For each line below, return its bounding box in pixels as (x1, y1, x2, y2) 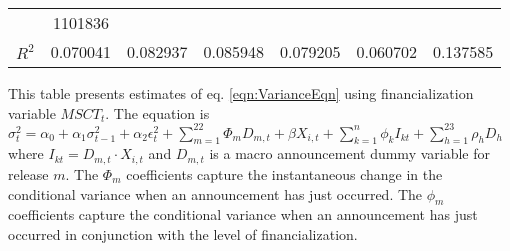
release (8, 163, 49, 184)
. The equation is (105, 102, 210, 123)
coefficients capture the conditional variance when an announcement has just (8, 204, 478, 225)
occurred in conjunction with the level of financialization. (8, 223, 358, 244)
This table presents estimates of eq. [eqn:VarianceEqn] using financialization (8, 83, 474, 103)
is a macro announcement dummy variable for (209, 143, 491, 164)
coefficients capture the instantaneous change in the (126, 163, 443, 184)
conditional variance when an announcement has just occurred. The (8, 183, 423, 204)
